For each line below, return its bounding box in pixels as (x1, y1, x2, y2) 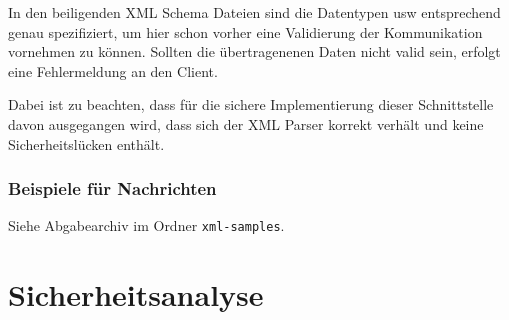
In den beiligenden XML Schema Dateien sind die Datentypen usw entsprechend (8, 2, 501, 22)
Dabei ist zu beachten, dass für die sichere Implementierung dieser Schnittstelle (8, 94, 494, 115)
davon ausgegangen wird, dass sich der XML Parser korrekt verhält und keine (8, 113, 484, 134)
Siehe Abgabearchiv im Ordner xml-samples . (8, 215, 285, 236)
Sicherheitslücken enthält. (8, 133, 165, 154)
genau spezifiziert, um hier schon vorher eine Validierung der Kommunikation (8, 21, 483, 42)
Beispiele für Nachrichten (8, 176, 217, 201)
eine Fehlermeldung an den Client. (8, 60, 218, 81)
